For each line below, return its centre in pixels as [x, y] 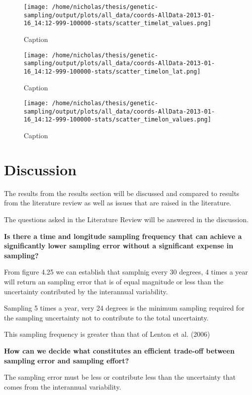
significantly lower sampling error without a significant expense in [119, 246]
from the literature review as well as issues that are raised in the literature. [118, 203]
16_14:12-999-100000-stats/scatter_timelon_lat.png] [112, 71]
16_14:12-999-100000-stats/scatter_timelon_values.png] [118, 120]
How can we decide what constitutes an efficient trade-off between [119, 350]
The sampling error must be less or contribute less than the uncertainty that [120, 377]
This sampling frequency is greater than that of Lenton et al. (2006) [107, 334]
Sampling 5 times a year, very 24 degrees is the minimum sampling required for [124, 308]
